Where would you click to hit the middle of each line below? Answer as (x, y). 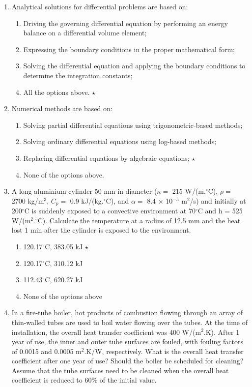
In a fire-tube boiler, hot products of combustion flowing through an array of (127, 313)
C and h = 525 (220, 211)
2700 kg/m (28, 200)
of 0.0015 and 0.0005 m (46, 351)
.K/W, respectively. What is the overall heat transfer (164, 351)
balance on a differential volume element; (85, 33)
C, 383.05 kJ (64, 246)
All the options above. (56, 92)
